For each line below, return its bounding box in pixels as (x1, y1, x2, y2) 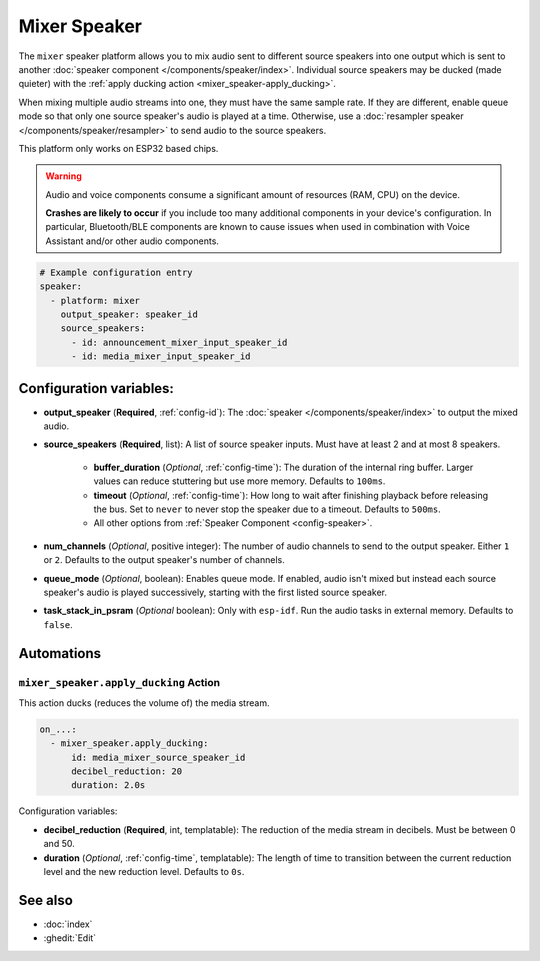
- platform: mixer (50, 295, 140, 306)
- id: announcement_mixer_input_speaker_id (71, 336, 288, 348)
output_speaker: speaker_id (60, 309, 199, 320)
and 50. (43, 838, 75, 850)
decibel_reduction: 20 (71, 766, 183, 777)
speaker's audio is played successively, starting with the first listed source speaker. (43, 586, 387, 598)
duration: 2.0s (71, 780, 146, 791)
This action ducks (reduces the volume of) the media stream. (18, 696, 270, 709)
